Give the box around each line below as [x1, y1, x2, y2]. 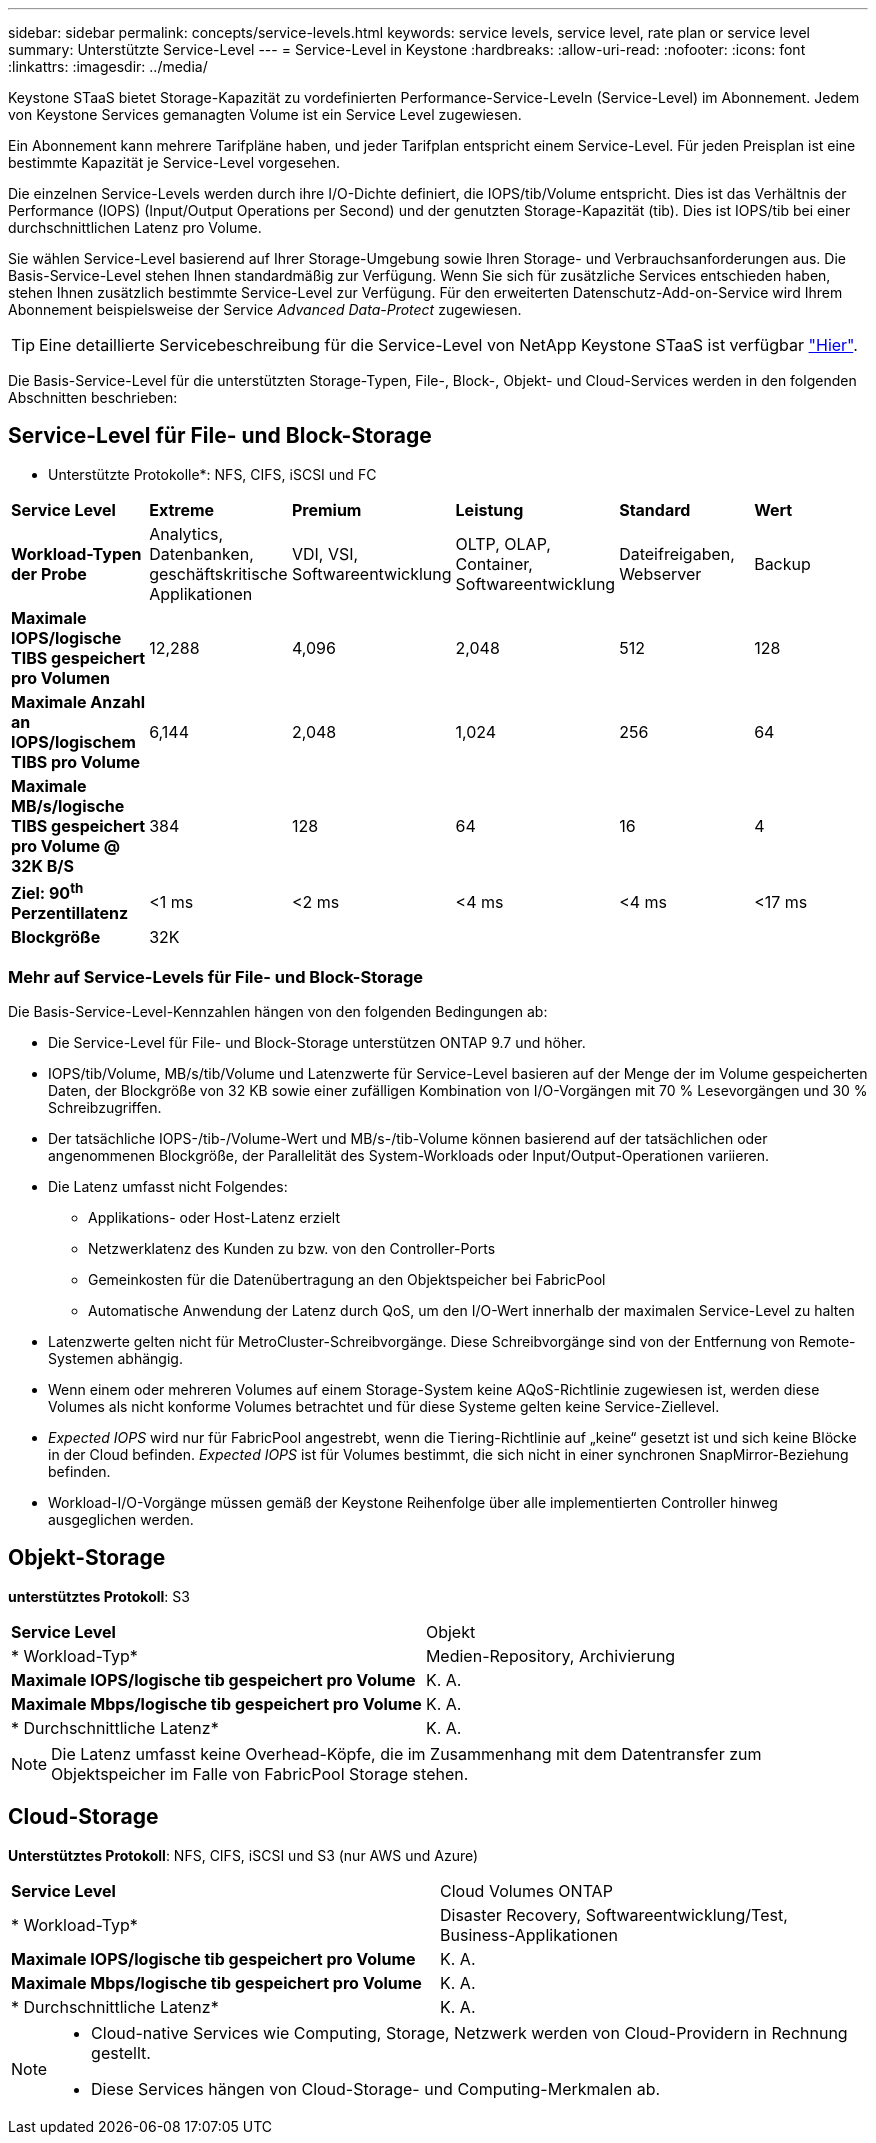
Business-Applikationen [440, 1924, 618, 1945]
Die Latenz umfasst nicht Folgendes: [48, 1177, 288, 1195]
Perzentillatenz [11, 903, 129, 924]
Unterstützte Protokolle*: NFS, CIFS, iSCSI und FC [48, 465, 377, 483]
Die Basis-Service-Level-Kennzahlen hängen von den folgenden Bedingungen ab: [8, 1002, 548, 1020]
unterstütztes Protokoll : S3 [8, 1587, 190, 1605]
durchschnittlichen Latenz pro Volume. [8, 219, 262, 236]
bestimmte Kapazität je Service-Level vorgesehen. [8, 154, 341, 171]
